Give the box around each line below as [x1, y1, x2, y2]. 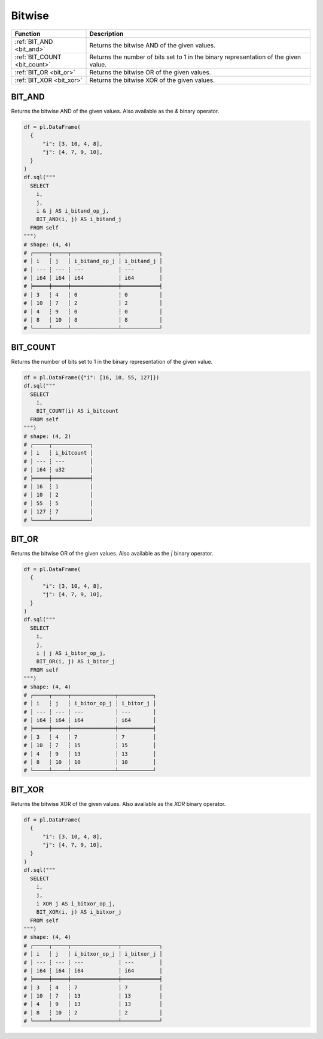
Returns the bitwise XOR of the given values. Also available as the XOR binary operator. [11, 800, 226, 807]
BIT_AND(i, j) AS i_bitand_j [36, 216, 122, 223]
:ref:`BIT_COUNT [14, 53, 62, 61]
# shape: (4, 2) [23, 433, 72, 440]
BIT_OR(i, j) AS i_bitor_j [36, 658, 116, 665]
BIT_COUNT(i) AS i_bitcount [36, 407, 119, 415]
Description [89, 29, 124, 38]
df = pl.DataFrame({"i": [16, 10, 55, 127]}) [23, 374, 160, 380]
